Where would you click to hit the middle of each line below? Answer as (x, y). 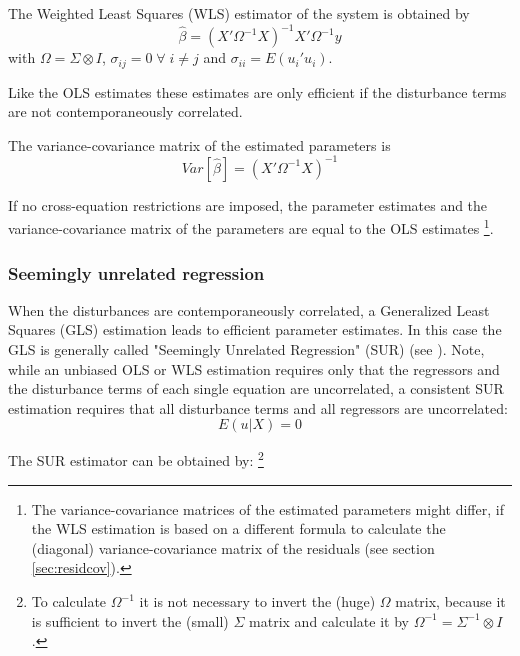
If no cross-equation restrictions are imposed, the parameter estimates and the (248, 204)
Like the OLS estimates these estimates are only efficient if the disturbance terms (257, 91)
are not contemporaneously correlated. (125, 111)
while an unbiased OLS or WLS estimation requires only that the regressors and (254, 368)
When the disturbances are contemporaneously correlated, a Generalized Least (249, 309)
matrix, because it (450, 601)
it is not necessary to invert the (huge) (257, 601)
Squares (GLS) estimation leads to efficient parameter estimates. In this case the (255, 329)
